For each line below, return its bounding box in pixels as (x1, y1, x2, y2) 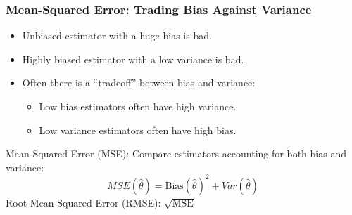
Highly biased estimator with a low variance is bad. (22, 51, 244, 66)
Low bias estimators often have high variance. (39, 99, 237, 113)
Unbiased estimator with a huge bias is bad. (22, 28, 212, 43)
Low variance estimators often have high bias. (39, 122, 237, 137)
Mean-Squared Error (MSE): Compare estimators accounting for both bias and (6, 146, 346, 161)
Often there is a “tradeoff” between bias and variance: (22, 75, 256, 90)
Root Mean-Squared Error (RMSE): (6, 195, 161, 209)
